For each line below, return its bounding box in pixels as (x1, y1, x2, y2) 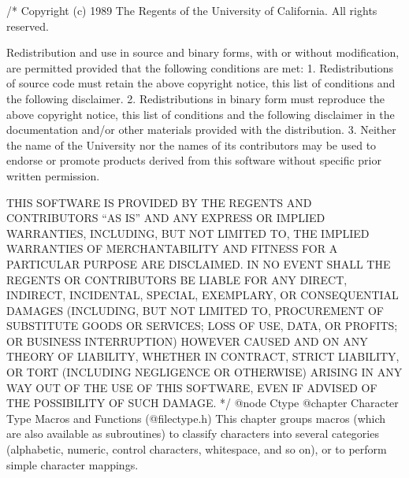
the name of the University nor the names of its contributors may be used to (6, 136, 377, 153)
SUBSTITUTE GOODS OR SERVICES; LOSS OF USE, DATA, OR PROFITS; (6, 317, 398, 334)
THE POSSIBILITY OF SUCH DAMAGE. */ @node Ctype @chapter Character (6, 395, 399, 411)
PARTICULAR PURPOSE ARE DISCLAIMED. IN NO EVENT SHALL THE (6, 255, 391, 272)
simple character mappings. (6, 456, 139, 472)
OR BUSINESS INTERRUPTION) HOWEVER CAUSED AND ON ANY (6, 332, 368, 349)
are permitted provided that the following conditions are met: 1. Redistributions (6, 59, 394, 76)
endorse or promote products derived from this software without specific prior (6, 152, 381, 169)
